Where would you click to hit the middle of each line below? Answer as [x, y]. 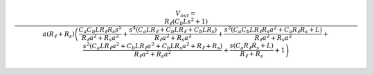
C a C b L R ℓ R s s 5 [100, 30]
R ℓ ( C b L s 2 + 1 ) [186, 21]
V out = [186, 14]
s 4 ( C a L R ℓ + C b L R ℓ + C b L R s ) [173, 30]
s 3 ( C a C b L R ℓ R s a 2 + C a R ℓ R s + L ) [273, 30]
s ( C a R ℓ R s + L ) [251, 47]
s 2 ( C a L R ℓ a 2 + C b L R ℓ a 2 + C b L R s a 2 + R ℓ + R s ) [153, 46]
